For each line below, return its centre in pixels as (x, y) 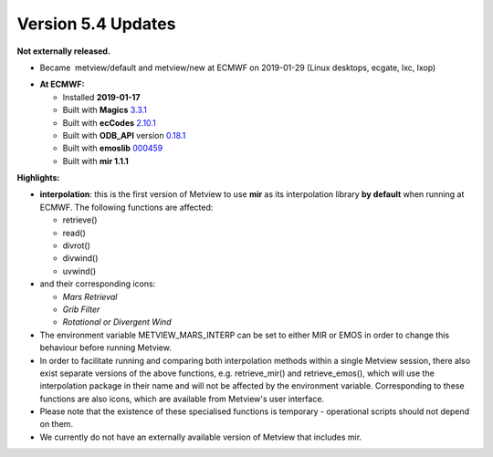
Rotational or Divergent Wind (117, 322)
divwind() (80, 258)
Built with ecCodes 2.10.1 (110, 122)
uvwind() (79, 271)
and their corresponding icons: (98, 284)
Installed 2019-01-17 (101, 97)
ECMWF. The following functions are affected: (126, 207)
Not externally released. (64, 51)
